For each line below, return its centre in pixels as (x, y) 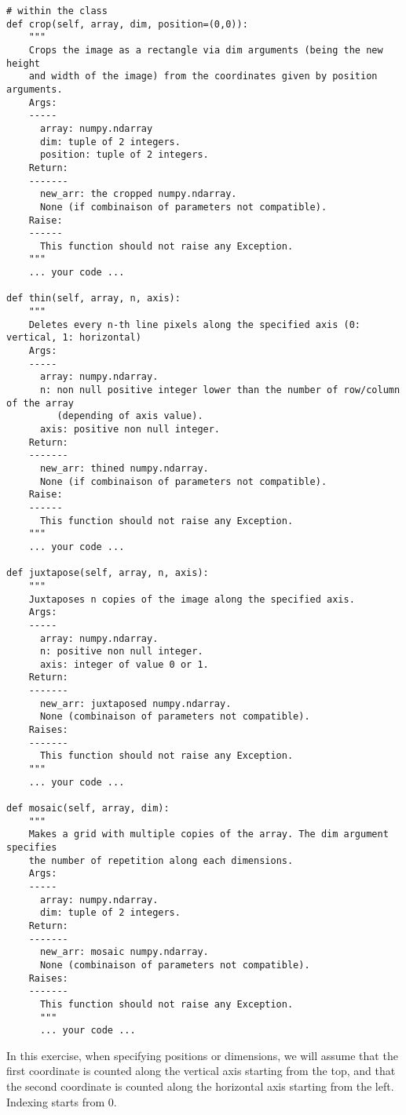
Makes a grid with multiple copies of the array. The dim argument (208, 834)
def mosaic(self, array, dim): (88, 809)
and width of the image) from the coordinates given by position (203, 77)
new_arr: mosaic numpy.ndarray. (124, 952)
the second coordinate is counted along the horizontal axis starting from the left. (200, 1086)
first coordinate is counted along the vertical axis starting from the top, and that (201, 1071)
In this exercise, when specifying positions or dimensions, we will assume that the (202, 1055)
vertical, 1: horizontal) (74, 338)
